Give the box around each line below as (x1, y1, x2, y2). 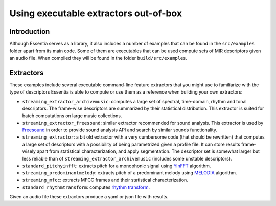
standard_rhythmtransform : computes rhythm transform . (22, 184, 150, 190)
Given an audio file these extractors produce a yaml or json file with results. (9, 193, 169, 199)
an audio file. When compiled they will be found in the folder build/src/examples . (9, 55, 188, 61)
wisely (22, 148, 36, 154)
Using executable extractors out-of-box (9, 8, 182, 19)
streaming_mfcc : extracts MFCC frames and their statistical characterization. (22, 177, 189, 183)
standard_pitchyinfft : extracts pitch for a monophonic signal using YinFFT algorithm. (22, 163, 211, 169)
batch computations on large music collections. (22, 112, 122, 119)
